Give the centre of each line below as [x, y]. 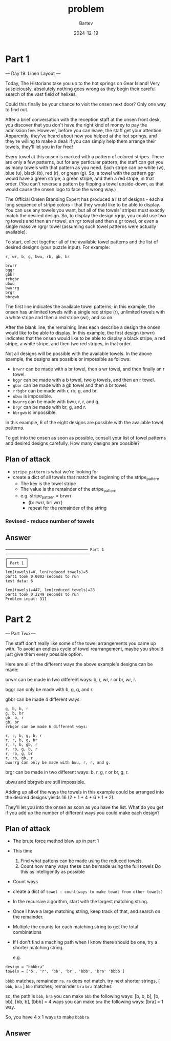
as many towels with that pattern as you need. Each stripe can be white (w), [85, 168]
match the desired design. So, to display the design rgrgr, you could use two [86, 215]
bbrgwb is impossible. [35, 412]
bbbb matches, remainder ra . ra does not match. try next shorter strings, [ [83, 981]
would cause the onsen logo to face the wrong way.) [61, 189]
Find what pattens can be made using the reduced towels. [82, 861]
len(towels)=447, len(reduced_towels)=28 [50, 590]
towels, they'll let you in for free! [39, 147]
